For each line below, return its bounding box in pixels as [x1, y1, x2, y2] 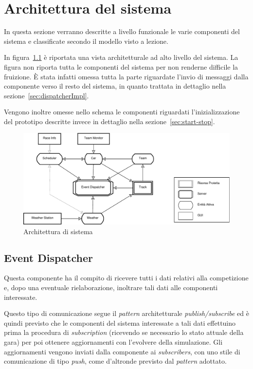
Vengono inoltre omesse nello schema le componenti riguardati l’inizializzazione [4, 107, 240, 117]
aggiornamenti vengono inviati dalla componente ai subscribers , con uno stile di [4, 346, 240, 356]
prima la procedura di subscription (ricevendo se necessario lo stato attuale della [4, 327, 244, 337]
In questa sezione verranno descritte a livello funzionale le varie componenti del [4, 26, 240, 37]
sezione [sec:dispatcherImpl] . [4, 90, 89, 100]
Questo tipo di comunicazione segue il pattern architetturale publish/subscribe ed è [4, 308, 249, 318]
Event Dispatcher [4, 250, 93, 265]
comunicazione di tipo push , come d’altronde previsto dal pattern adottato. [4, 356, 227, 366]
